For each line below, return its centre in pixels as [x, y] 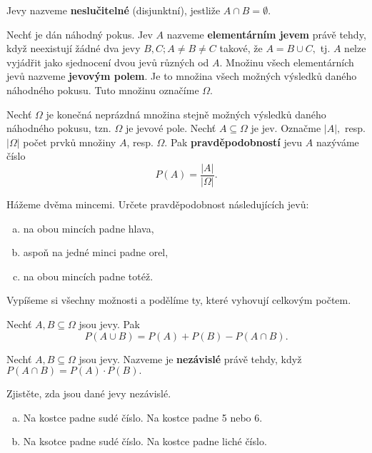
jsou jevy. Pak [110, 324]
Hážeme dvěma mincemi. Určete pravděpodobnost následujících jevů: [158, 204]
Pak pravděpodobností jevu [236, 142]
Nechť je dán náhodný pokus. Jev [80, 34]
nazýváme [337, 142]
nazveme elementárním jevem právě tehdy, [266, 34]
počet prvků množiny [70, 142]
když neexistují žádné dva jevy [74, 48]
